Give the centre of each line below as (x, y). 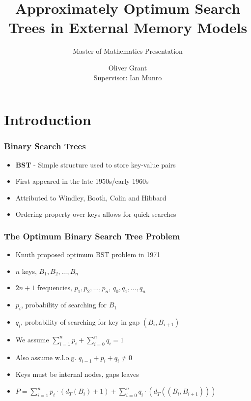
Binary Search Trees (45, 146)
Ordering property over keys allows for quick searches (96, 214)
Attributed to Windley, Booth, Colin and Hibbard (91, 197)
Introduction (48, 119)
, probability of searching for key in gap (80, 321)
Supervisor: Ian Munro (128, 77)
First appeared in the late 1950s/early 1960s (82, 181)
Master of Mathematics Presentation (128, 51)
